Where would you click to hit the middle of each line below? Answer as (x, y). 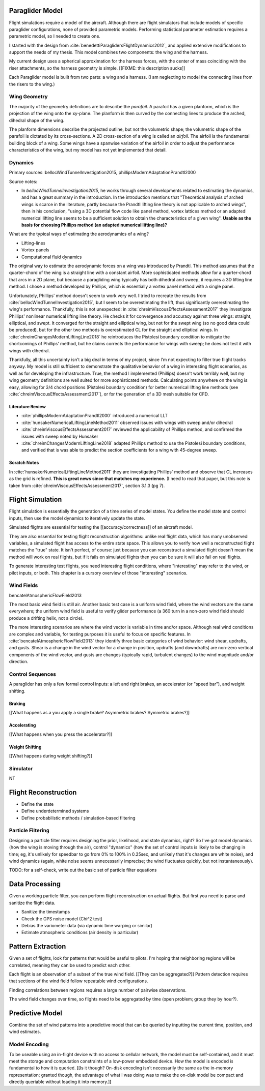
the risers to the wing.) (32, 84)
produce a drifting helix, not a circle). (46, 618)
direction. (19, 662)
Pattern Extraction (38, 947)
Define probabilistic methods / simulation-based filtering (79, 818)
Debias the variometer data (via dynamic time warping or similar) (87, 925)
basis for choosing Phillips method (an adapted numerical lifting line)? (94, 225)
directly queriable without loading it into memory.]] (60, 1082)
